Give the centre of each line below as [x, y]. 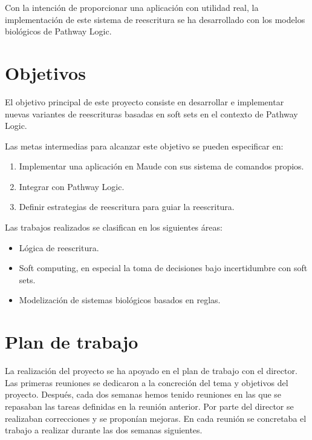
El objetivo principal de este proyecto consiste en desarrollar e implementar [145, 101]
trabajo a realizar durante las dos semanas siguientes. [104, 430]
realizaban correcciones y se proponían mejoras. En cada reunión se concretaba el [156, 418]
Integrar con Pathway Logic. [72, 186]
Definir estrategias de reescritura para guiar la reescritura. [127, 207]
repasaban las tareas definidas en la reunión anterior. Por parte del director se [149, 406]
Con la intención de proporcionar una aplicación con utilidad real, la [132, 7]
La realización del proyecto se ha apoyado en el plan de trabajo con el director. [151, 371]
